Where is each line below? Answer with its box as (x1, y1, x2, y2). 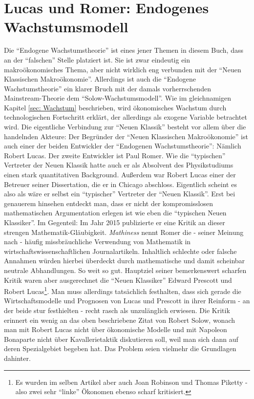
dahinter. (4, 353, 31, 363)
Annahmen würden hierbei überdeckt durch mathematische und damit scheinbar (4, 255, 245, 266)
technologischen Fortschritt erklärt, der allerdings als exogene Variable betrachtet (4, 112, 247, 122)
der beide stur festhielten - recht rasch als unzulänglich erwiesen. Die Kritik (4, 305, 230, 315)
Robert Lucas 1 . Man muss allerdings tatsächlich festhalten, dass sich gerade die (4, 285, 241, 296)
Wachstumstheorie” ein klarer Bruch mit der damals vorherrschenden (4, 83, 211, 93)
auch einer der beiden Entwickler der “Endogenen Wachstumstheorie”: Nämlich (4, 141, 241, 151)
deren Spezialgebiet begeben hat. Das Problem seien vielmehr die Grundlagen (4, 343, 236, 354)
